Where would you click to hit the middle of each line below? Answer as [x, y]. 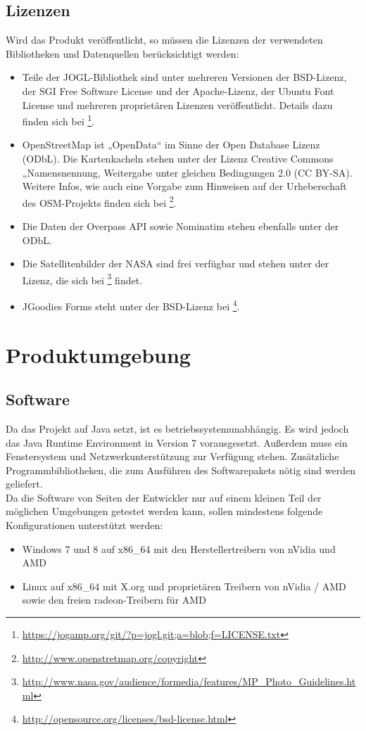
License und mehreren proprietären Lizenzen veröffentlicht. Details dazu [177, 104]
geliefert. [24, 484]
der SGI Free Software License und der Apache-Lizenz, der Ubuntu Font [178, 90]
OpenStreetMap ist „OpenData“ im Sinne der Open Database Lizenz [171, 145]
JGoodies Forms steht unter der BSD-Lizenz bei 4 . [131, 305]
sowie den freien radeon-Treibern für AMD [114, 600]
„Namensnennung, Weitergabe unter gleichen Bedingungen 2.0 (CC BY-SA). [187, 172]
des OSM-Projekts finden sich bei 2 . [99, 201]
